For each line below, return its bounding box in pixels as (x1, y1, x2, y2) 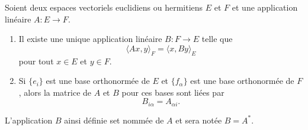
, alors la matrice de (18, 86, 92, 98)
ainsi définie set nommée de (64, 113, 164, 126)
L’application (5, 113, 53, 126)
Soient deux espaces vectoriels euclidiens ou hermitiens (5, 1, 203, 13)
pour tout (18, 54, 54, 67)
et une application (232, 1, 298, 13)
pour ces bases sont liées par (121, 86, 224, 98)
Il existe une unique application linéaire (18, 32, 162, 45)
